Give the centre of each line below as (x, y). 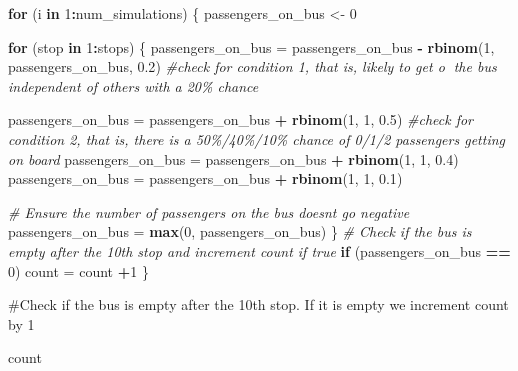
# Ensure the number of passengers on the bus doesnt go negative (209, 211)
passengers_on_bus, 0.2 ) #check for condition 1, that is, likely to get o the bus (252, 66)
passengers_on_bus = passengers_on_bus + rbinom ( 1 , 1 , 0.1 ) (205, 178)
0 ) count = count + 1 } (78, 270)
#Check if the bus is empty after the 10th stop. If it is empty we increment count (258, 304)
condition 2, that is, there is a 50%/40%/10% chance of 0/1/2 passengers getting (256, 138)
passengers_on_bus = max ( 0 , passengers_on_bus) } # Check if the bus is (240, 231)
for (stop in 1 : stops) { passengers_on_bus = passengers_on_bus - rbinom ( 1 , (251, 46)
